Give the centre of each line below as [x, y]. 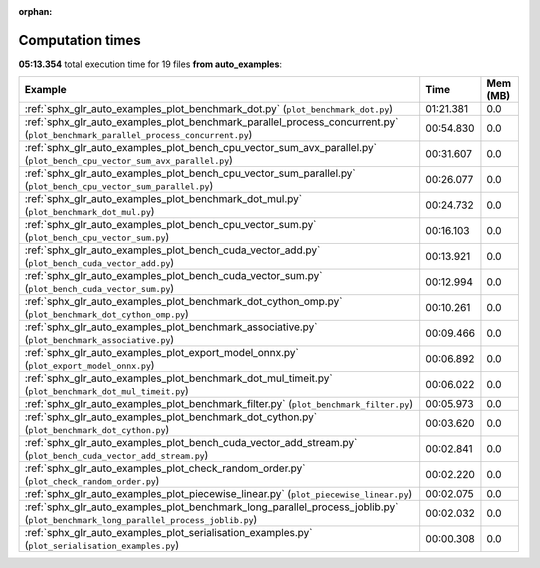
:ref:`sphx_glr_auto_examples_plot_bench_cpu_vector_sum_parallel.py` [190, 173]
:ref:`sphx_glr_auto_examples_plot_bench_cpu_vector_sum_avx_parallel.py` [200, 148]
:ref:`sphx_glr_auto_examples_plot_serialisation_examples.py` [168, 533]
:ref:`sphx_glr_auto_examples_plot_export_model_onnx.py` [161, 353]
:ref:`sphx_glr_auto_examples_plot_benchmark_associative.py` [171, 327]
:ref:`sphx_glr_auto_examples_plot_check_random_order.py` [165, 468]
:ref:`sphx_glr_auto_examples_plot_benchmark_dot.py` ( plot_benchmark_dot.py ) [209, 109]
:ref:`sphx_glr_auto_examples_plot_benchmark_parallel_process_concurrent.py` [211, 122]
